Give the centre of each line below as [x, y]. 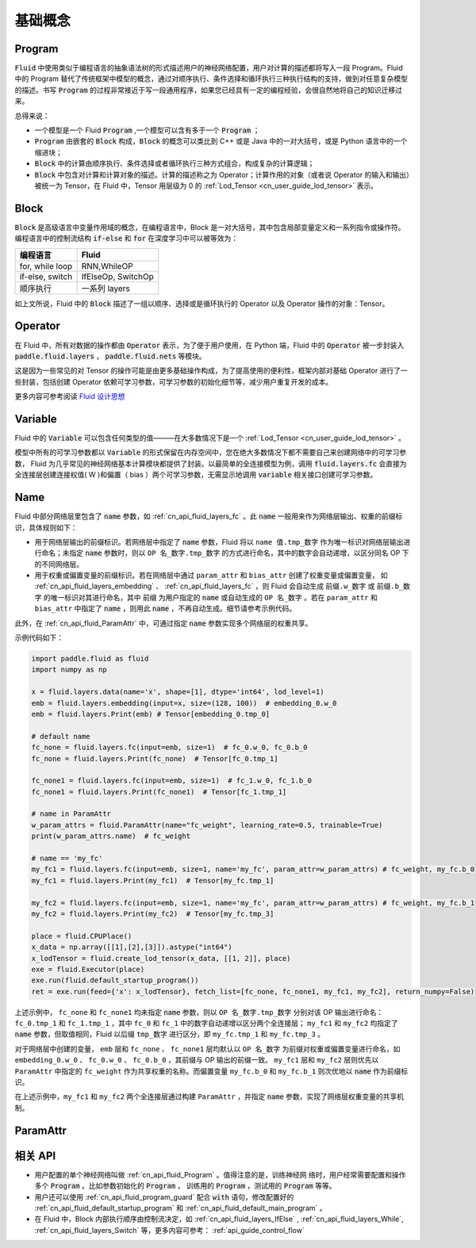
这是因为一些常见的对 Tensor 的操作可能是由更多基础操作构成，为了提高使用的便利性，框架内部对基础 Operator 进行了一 [211, 371]
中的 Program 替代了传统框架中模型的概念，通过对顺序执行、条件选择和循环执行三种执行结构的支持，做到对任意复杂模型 [211, 78]
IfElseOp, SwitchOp [117, 276]
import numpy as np [69, 670]
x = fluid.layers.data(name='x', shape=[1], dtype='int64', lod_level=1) [178, 692]
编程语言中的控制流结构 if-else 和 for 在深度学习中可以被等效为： [127, 239]
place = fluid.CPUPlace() [82, 936]
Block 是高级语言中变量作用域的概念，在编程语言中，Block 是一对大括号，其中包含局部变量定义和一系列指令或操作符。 [210, 227]
